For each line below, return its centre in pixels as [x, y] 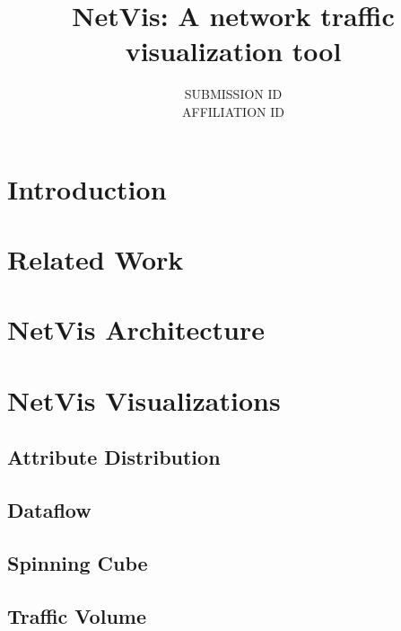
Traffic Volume [77, 615]
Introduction [87, 188]
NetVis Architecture [136, 329]
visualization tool [233, 51]
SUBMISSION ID [233, 94]
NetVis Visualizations [144, 400]
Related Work [96, 258]
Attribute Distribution [114, 457]
